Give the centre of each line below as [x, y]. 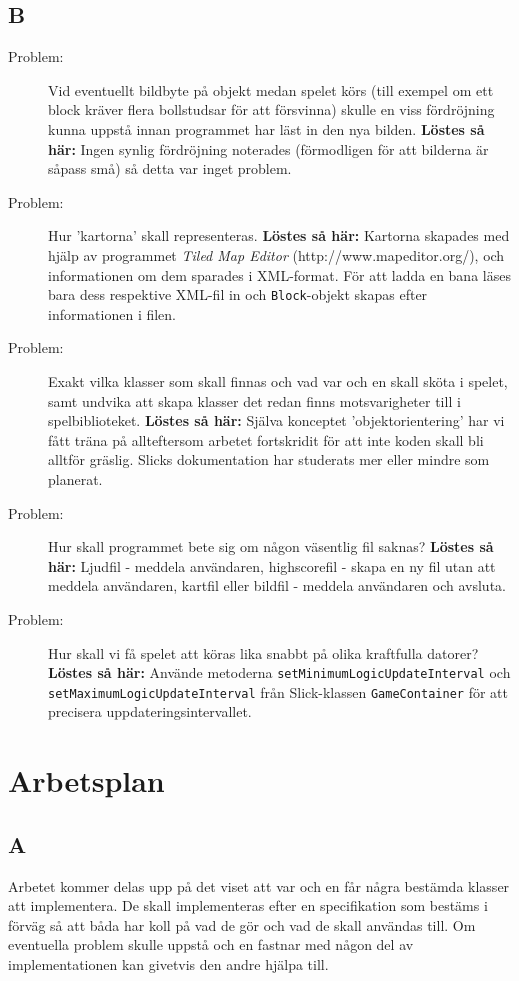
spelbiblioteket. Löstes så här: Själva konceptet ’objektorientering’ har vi [276, 420]
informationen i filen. [112, 313]
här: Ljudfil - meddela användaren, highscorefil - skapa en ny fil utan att [272, 565]
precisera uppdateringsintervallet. [150, 711]
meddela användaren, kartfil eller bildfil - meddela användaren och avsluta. [277, 585]
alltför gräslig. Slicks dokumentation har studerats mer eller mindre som [269, 459]
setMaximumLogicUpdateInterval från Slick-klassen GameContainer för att [278, 691]
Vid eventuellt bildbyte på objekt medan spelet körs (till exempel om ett [271, 89]
